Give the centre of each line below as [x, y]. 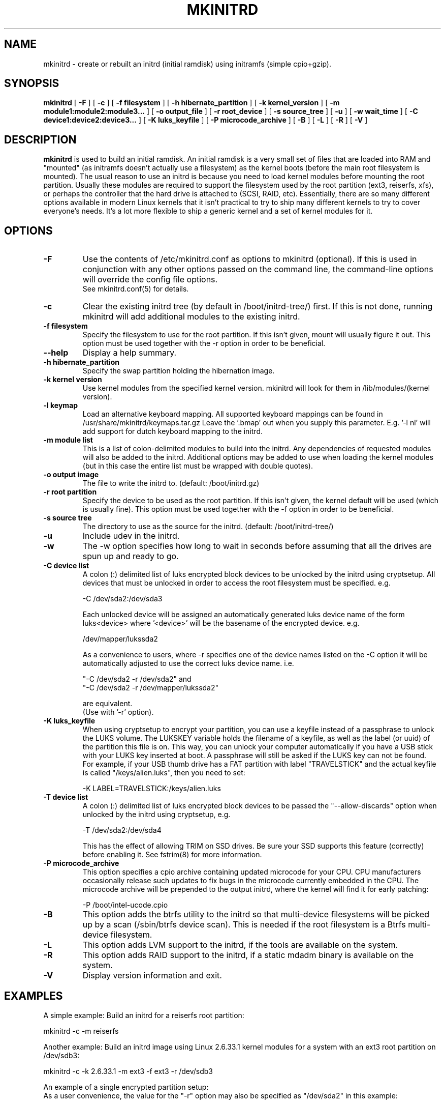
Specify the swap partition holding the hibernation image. [179, 371]
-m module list [68, 440]
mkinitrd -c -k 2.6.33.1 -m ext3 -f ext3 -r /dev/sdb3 [128, 1071]
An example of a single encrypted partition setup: [126, 1087]
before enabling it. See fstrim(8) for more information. [172, 855]
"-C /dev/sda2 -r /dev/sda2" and [137, 679]
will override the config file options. [150, 280]
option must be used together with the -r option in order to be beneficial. [204, 343]
